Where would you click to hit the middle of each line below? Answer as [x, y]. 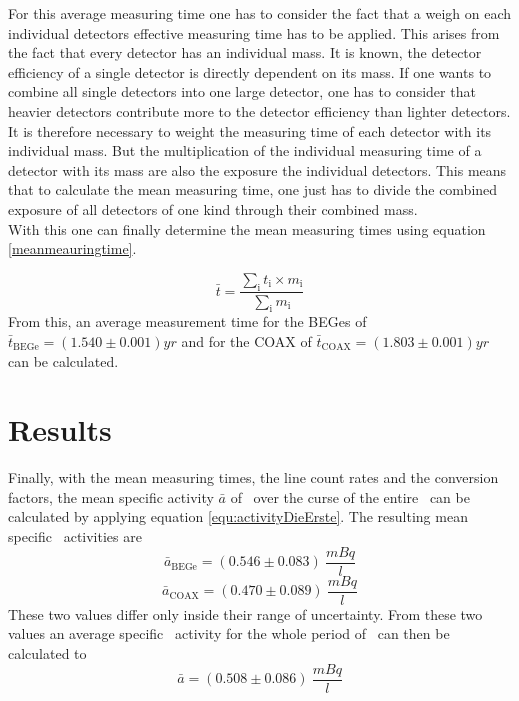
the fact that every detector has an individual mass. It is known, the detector [245, 52]
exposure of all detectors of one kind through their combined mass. [213, 208]
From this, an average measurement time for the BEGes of [187, 321]
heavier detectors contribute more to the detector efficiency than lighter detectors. [259, 110]
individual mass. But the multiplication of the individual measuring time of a [245, 150]
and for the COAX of [246, 340]
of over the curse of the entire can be [350, 496]
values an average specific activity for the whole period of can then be [229, 633]
